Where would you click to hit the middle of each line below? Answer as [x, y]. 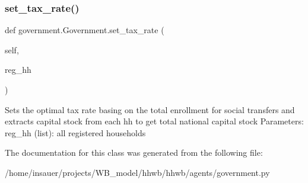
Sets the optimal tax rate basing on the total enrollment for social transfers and [150, 109]
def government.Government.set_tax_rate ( [85, 30]
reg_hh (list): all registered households [75, 132]
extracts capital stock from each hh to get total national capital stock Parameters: [154, 121]
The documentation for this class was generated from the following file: [134, 152]
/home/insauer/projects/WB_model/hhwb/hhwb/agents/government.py [137, 172]
